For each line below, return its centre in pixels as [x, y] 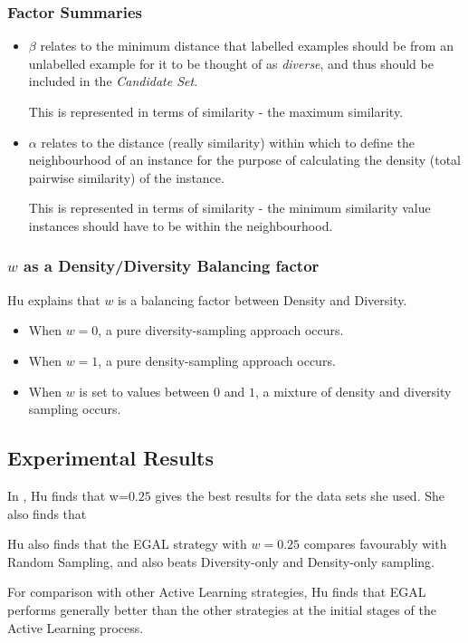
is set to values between [144, 391]
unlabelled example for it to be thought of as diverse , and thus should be [231, 63]
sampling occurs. [75, 409]
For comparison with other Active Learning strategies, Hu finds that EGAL [217, 592]
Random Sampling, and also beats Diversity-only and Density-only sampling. [221, 561]
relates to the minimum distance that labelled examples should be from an [247, 46]
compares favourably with [375, 544]
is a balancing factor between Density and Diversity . [263, 299]
